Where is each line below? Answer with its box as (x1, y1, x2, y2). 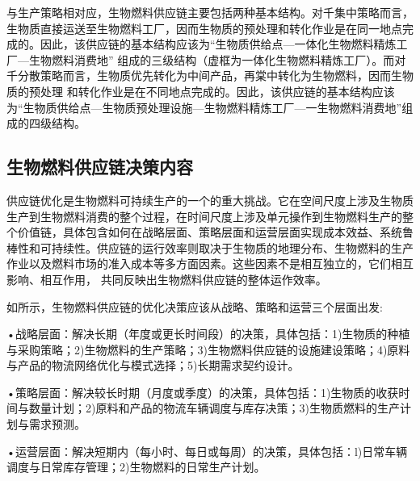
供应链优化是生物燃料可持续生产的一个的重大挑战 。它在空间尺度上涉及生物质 (6, 191, 414, 208)
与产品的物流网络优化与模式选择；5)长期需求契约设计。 (6, 357, 300, 374)
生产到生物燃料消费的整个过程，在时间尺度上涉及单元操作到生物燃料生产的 (6, 207, 402, 224)
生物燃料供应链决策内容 (6, 154, 193, 179)
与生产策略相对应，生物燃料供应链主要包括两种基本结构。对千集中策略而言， (6, 4, 414, 20)
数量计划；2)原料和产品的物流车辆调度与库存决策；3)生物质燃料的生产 (28, 399, 400, 416)
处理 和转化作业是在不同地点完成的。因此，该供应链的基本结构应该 (40, 82, 395, 99)
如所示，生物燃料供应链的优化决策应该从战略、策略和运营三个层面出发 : (6, 298, 383, 315)
